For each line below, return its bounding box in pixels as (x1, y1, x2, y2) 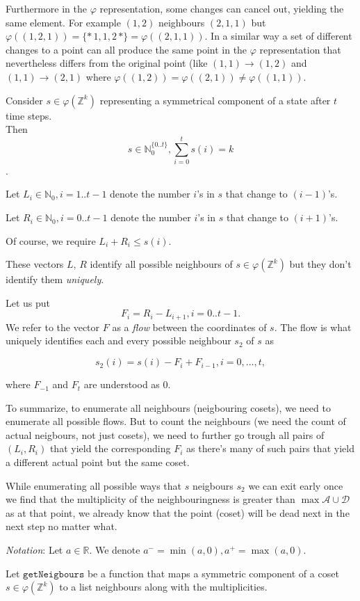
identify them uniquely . (6, 272, 104, 287)
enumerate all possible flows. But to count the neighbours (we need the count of (6, 414, 346, 428)
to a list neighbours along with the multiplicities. (59, 579, 268, 594)
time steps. (6, 108, 52, 122)
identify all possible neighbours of (90, 257, 233, 271)
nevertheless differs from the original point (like (6, 56, 208, 70)
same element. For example (6, 15, 121, 29)
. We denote (89, 543, 140, 557)
